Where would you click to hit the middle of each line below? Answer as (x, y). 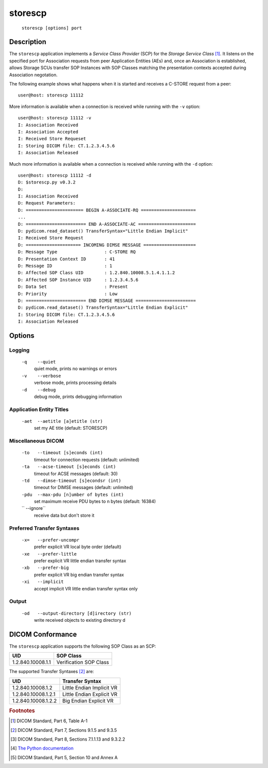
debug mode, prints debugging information (78, 397)
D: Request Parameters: (47, 203)
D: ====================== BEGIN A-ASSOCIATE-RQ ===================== (107, 210)
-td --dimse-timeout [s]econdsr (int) (71, 480)
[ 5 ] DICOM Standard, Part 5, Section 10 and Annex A (64, 757)
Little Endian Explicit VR (90, 694)
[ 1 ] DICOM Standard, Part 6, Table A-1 (49, 721)
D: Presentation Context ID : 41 (67, 259)
